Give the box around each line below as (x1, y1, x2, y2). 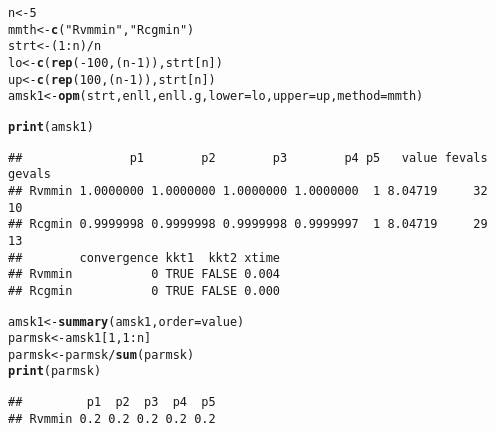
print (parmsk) (8, 364, 102, 379)
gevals (8, 167, 51, 182)
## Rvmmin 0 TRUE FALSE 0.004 (8, 267, 281, 282)
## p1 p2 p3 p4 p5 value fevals (8, 150, 488, 165)
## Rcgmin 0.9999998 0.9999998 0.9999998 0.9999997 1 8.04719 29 (8, 217, 488, 232)
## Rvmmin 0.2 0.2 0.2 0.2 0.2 (8, 411, 216, 426)
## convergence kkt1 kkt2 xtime (8, 250, 281, 265)
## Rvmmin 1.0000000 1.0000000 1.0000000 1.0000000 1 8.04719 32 (8, 183, 488, 198)
